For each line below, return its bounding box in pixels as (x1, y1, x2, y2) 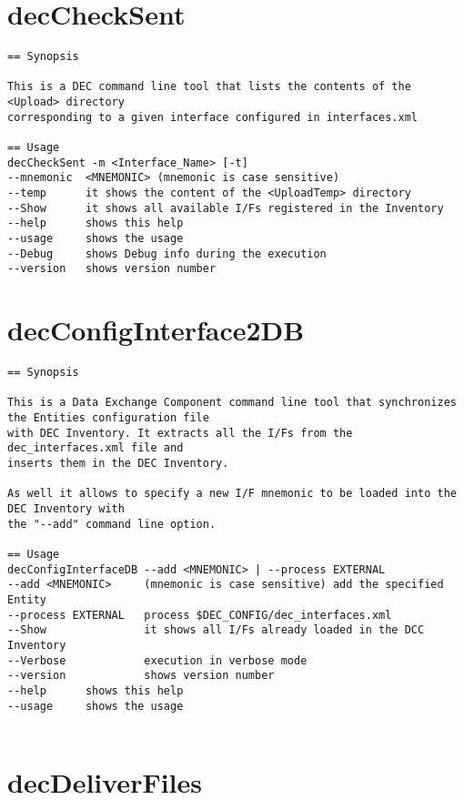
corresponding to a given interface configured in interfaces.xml (7, 110, 419, 124)
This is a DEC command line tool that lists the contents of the (7, 80, 411, 94)
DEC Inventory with (7, 502, 125, 515)
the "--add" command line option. (7, 517, 217, 531)
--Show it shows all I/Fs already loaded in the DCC (7, 623, 425, 637)
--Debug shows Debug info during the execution (7, 247, 327, 260)
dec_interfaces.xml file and (7, 441, 184, 455)
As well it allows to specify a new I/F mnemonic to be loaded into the (7, 487, 457, 501)
